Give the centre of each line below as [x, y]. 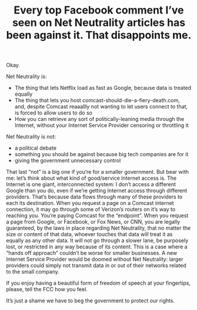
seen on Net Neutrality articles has [99, 23]
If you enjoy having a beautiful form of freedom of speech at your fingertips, [98, 283]
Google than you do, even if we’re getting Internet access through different [97, 191]
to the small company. [33, 272]
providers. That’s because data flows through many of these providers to [94, 197]
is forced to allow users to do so [54, 113]
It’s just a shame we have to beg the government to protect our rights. [91, 301]
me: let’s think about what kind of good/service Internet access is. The [91, 178]
